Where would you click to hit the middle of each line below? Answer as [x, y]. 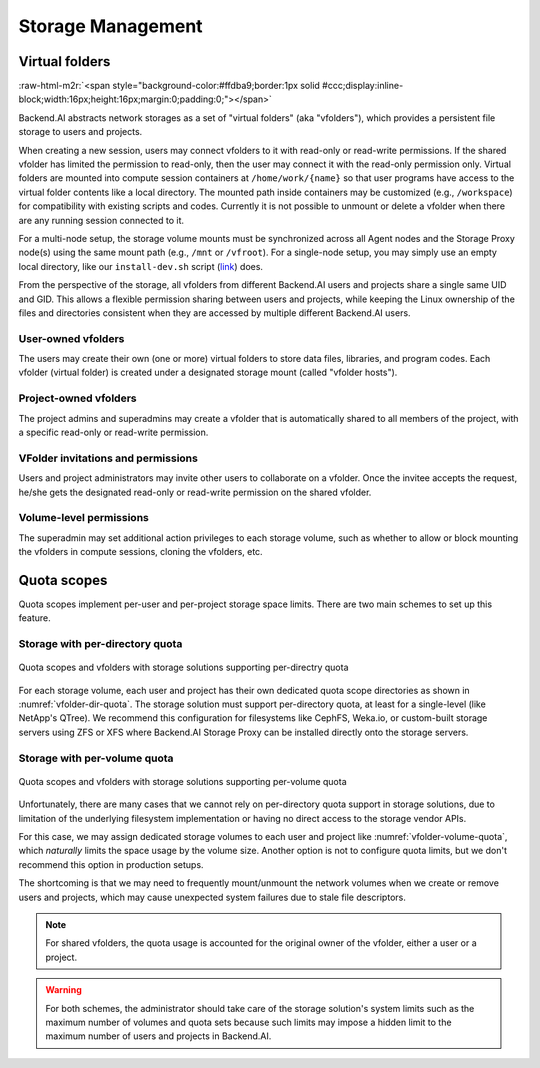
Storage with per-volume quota [96, 758]
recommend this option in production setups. [111, 864]
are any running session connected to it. [101, 220]
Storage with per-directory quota [100, 644]
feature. [35, 618]
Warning [63, 990]
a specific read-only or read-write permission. [113, 432]
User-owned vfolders [71, 338]
